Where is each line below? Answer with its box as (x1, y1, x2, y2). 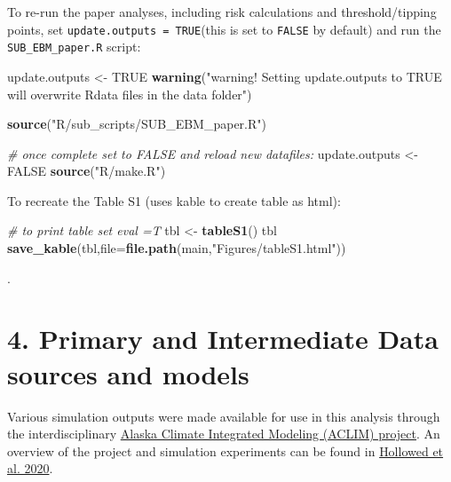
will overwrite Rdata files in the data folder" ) (7, 84, 252, 103)
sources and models (7, 355, 249, 391)
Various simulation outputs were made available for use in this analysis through (7, 407, 440, 425)
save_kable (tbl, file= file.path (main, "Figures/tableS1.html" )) (7, 239, 346, 257)
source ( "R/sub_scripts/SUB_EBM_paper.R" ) (7, 115, 266, 133)
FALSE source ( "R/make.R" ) (7, 162, 166, 180)
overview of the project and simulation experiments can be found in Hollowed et (7, 441, 444, 460)
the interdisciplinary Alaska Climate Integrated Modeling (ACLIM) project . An (7, 424, 440, 443)
